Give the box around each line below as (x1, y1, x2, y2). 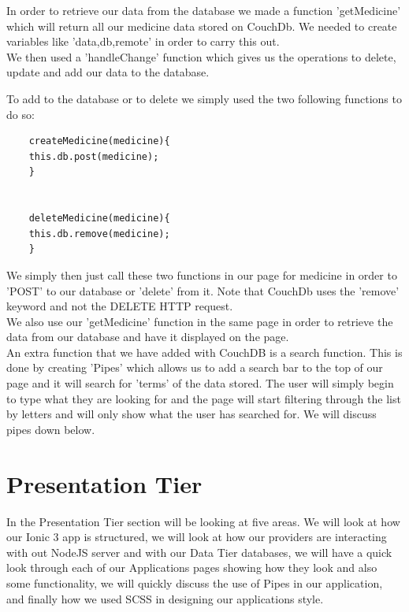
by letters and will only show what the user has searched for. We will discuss (6, 406, 377, 422)
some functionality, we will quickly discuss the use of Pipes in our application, (6, 574, 383, 591)
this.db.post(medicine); (28, 150, 159, 162)
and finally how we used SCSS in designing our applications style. (6, 590, 324, 606)
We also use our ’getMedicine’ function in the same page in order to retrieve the (6, 313, 393, 329)
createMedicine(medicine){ (28, 135, 170, 147)
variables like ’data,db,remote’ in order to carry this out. (6, 33, 280, 50)
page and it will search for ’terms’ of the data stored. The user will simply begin (6, 375, 394, 391)
